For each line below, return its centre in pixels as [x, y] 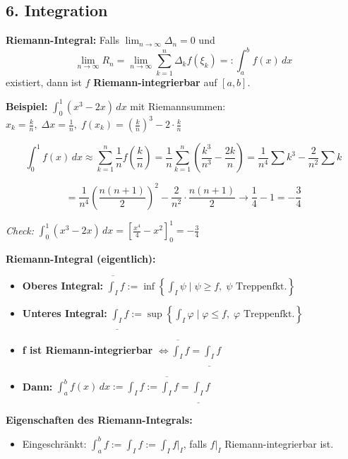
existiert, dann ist [44, 82]
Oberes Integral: [63, 285]
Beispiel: [27, 106]
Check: [20, 230]
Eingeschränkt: [54, 443]
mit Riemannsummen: [178, 106]
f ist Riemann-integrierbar [88, 349]
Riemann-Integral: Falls [63, 40]
